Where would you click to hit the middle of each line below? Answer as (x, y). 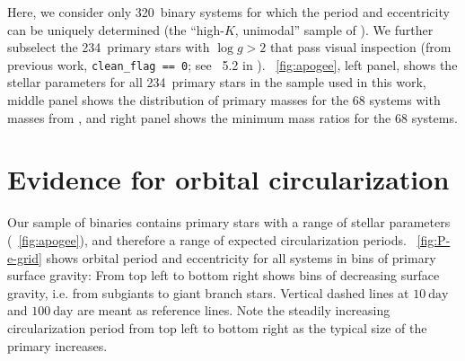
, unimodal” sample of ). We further (334, 29)
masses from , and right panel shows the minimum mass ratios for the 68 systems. (232, 117)
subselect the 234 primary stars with (109, 47)
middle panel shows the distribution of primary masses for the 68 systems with (224, 100)
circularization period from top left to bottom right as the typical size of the (217, 327)
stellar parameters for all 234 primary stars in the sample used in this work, (217, 82)
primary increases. (57, 345)
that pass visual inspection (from (360, 47)
